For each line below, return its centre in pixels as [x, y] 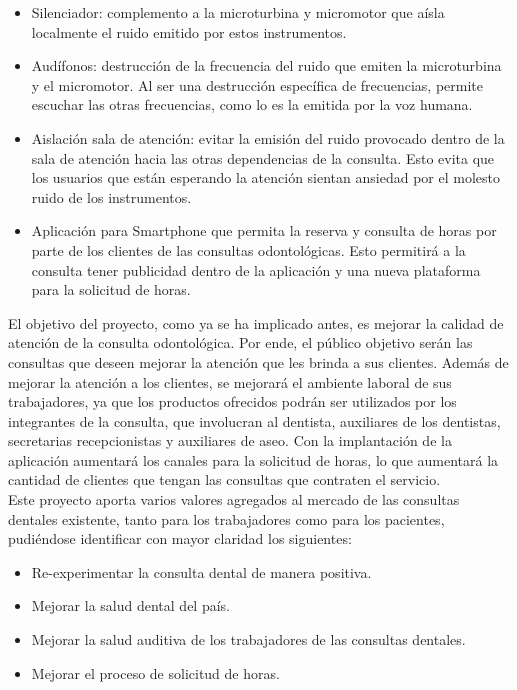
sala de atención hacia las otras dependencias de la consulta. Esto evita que [263, 157]
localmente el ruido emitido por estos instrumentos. [189, 31]
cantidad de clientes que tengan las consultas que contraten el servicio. [224, 479]
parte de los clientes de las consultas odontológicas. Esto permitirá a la [248, 249]
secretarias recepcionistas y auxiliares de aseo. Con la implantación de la [230, 440]
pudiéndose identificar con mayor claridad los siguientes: [180, 538]
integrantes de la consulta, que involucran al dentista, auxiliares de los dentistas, [254, 420]
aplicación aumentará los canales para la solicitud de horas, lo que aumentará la [253, 459]
